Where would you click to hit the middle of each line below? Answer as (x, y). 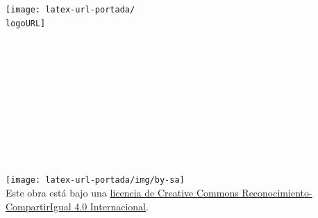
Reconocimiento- (277, 192)
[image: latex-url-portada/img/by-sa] (95, 180)
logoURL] (26, 23)
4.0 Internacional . (111, 206)
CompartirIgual (39, 206)
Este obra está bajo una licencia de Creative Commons (122, 192)
